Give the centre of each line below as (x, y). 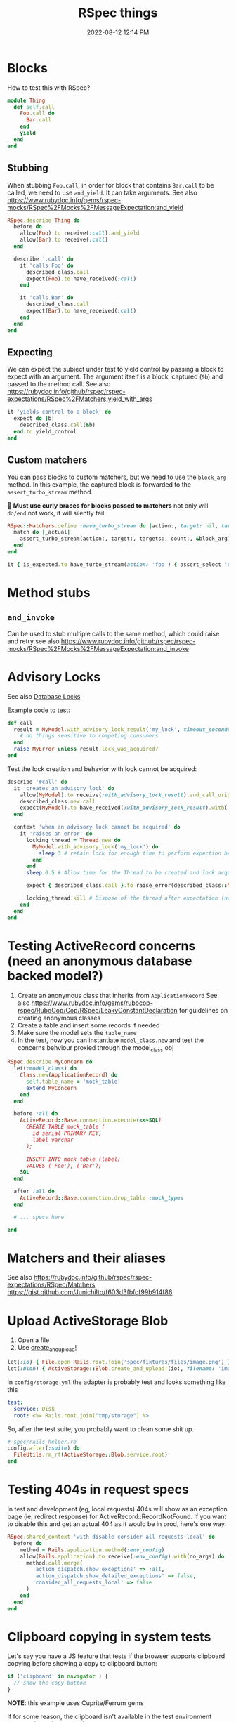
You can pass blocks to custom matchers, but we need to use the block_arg (117, 477)
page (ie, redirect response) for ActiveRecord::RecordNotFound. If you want (117, 1517)
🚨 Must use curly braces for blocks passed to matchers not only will (108, 505)
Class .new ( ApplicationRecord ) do (69, 1075)
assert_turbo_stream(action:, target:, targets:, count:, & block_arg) (125, 539)
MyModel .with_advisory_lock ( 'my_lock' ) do (96, 847)
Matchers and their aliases (87, 1258)
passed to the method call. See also (59, 384)
